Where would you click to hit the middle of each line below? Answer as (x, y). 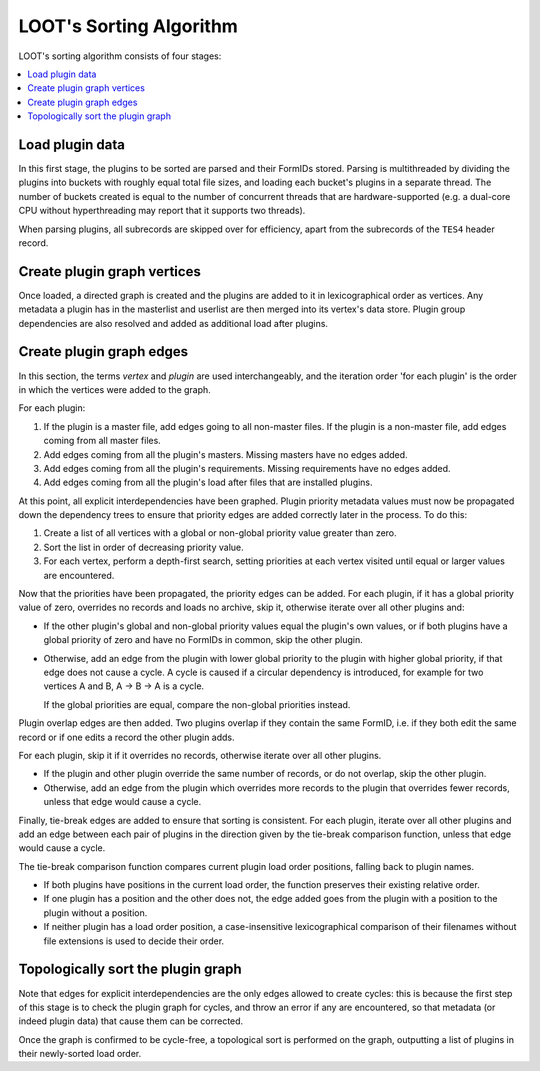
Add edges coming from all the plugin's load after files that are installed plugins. (208, 482)
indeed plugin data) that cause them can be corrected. (131, 1021)
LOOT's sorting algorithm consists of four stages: (120, 56)
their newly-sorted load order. (80, 1054)
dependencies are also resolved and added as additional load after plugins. (173, 323)
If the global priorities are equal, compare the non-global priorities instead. (197, 704)
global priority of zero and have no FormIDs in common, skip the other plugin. (203, 640)
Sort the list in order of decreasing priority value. (143, 547)
